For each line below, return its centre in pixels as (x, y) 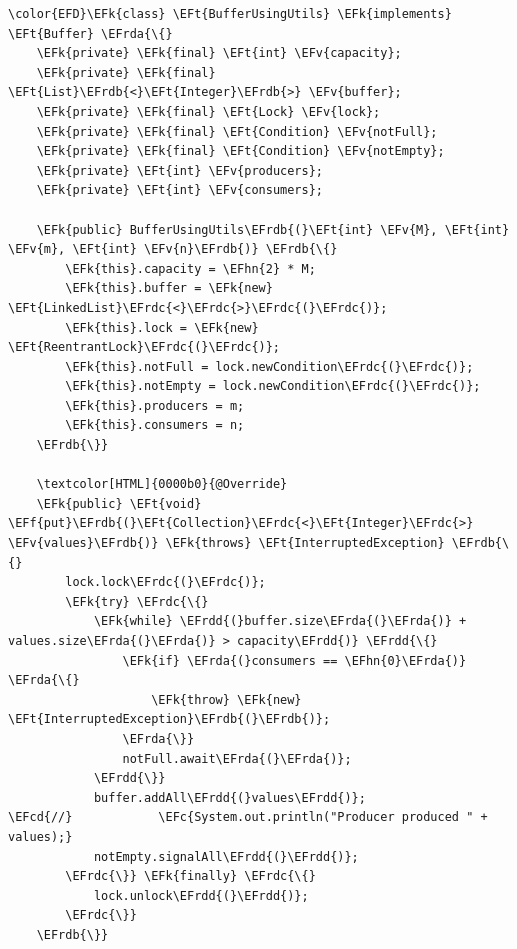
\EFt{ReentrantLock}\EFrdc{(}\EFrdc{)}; (144, 347)
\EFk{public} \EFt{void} (119, 503)
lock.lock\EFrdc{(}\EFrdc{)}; (165, 582)
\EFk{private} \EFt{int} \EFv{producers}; (179, 170)
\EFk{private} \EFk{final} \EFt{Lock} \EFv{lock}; (208, 111)
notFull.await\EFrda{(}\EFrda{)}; (237, 758)
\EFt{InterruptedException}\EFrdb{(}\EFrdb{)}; (169, 719)
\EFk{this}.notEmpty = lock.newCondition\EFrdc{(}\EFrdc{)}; (273, 386)
